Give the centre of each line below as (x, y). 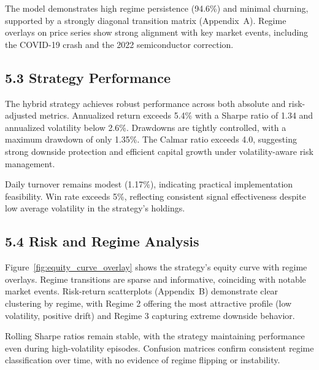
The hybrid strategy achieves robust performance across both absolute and (145, 103)
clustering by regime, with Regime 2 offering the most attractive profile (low (148, 303)
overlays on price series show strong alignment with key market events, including (157, 32)
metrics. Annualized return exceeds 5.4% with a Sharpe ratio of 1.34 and (176, 115)
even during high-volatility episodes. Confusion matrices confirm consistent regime (159, 348)
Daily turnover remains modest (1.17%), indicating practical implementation (149, 184)
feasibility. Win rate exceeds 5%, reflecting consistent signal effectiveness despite (156, 196)
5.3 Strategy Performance (88, 77)
